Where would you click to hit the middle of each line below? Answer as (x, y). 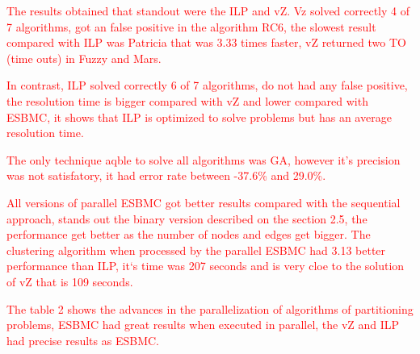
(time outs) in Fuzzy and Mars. (84, 58)
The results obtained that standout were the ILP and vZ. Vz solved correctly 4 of (208, 10)
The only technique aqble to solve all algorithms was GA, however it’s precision (204, 159)
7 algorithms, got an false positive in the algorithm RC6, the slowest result (191, 26)
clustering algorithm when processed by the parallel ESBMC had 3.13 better (196, 250)
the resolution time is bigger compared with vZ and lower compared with (187, 100)
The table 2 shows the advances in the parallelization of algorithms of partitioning (210, 308)
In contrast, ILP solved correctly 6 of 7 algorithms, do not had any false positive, (207, 85)
